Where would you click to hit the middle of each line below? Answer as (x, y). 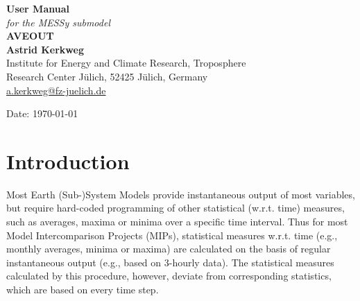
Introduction (68, 161)
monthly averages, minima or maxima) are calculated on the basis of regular (169, 249)
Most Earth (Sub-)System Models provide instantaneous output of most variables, (181, 194)
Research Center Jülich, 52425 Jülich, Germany (107, 76)
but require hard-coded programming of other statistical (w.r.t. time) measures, (175, 208)
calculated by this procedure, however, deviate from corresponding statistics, (169, 276)
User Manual (38, 8)
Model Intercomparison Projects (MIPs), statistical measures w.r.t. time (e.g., (172, 235)
